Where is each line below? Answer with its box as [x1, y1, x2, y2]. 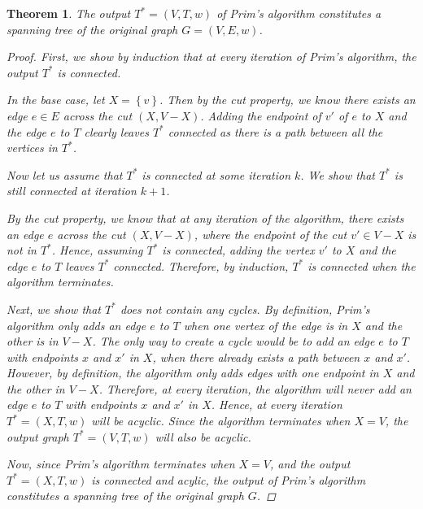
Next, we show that [7, 300, 101, 317]
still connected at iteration [7, 182, 137, 199]
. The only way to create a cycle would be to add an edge [92, 333, 375, 350]
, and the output [270, 455, 351, 472]
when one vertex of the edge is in [183, 316, 348, 333]
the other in [7, 380, 65, 397]
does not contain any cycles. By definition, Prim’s [120, 300, 370, 317]
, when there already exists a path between [152, 348, 360, 365]
